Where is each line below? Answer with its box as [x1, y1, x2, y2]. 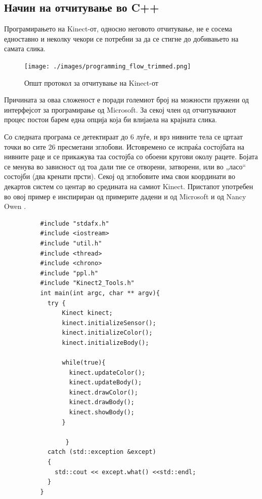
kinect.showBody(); [69, 409, 135, 416]
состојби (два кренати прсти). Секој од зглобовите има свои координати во [4, 171, 235, 182]
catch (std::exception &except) [47, 448, 156, 456]
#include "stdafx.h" [40, 220, 109, 227]
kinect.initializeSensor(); [62, 319, 156, 327]
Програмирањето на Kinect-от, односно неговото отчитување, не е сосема [4, 23, 232, 34]
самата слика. [4, 43, 46, 54]
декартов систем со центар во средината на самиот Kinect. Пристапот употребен [4, 181, 253, 191]
